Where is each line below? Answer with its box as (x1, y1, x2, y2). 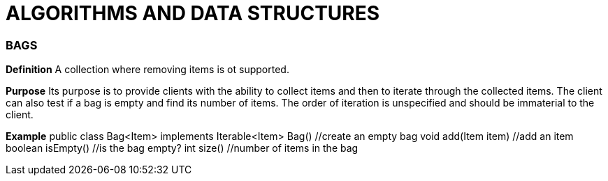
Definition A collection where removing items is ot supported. (6, 63, 289, 76)
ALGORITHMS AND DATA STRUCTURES (6, 1, 380, 25)
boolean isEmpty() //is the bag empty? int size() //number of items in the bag (6, 142, 359, 155)
